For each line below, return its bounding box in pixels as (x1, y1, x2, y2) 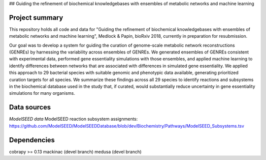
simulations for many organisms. (9, 90, 75, 96)
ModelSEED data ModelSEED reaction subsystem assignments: (9, 116, 138, 122)
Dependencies (9, 135, 55, 144)
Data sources (9, 103, 51, 111)
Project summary (9, 13, 64, 22)
